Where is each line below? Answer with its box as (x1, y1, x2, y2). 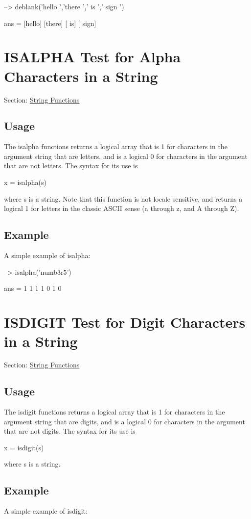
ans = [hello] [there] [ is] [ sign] (4, 18, 96, 28)
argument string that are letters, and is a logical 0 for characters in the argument (4, 151, 248, 161)
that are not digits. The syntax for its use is (4, 426, 136, 436)
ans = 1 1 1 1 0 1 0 (4, 283, 62, 293)
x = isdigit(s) (4, 442, 44, 452)
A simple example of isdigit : (4, 506, 88, 516)
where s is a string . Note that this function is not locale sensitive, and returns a (4, 193, 243, 204)
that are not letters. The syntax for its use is (4, 160, 138, 171)
